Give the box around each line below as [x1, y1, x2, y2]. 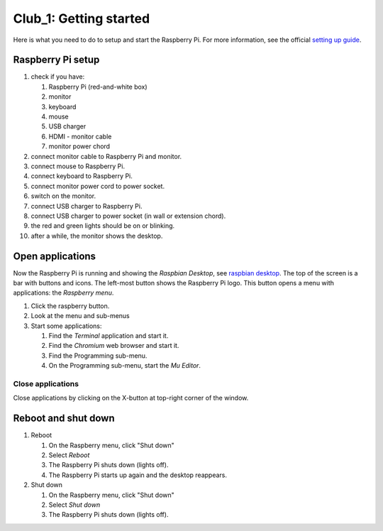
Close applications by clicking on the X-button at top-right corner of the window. [13, 394, 249, 403]
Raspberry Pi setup [13, 54, 100, 66]
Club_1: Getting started [13, 11, 150, 26]
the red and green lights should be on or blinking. [30, 221, 175, 230]
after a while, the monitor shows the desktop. [30, 231, 163, 240]
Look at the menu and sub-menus [30, 312, 131, 320]
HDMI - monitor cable [48, 132, 112, 141]
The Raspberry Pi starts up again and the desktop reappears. [48, 471, 227, 479]
